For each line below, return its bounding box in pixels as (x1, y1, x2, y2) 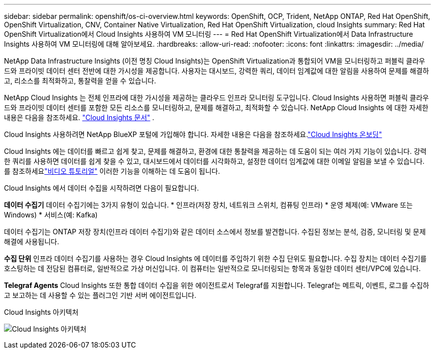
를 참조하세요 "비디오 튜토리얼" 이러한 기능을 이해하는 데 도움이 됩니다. (4, 167, 220, 175)
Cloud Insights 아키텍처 (4, 308, 78, 316)
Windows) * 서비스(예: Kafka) (4, 211, 98, 219)
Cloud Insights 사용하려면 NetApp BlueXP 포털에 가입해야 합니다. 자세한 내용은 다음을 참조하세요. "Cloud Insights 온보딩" (4, 130, 382, 139)
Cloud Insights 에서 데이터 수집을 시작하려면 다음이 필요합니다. (4, 184, 199, 192)
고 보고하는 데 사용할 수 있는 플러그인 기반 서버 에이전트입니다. (4, 291, 197, 299)
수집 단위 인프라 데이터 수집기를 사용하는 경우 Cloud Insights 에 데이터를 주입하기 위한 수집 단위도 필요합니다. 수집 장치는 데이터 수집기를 (4, 254, 427, 263)
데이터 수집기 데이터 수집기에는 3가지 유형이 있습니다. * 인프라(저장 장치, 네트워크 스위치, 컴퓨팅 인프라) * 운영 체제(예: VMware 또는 (4, 201, 413, 209)
